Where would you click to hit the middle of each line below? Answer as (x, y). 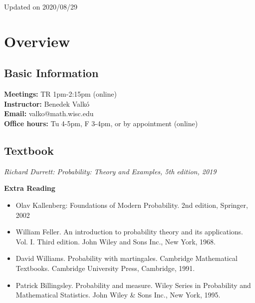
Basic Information (51, 73)
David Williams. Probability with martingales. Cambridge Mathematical (127, 258)
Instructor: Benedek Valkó (47, 103)
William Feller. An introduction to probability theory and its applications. (129, 232)
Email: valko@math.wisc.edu (49, 113)
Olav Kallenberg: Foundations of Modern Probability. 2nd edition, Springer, (132, 205)
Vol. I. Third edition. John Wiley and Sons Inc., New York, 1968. (116, 241)
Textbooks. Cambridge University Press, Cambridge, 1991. (105, 268)
